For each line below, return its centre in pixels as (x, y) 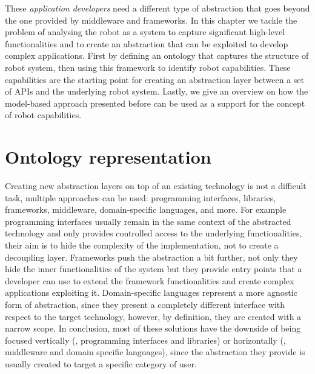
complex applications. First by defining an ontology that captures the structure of (157, 55)
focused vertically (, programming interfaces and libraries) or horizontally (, (145, 340)
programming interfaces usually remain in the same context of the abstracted (148, 221)
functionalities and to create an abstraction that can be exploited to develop (147, 43)
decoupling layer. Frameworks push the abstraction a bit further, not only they (151, 257)
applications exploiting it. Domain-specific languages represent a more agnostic (151, 292)
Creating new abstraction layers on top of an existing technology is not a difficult (156, 186)
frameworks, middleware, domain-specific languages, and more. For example (146, 209)
